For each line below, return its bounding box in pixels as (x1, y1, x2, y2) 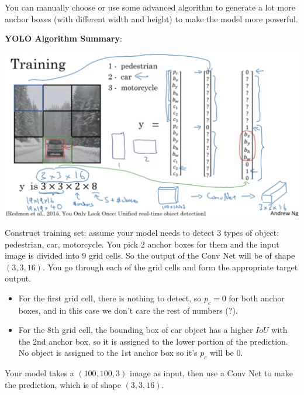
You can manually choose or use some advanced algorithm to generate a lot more (5, 1, 295, 13)
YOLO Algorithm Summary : (5, 32, 122, 44)
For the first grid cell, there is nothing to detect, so (18, 291, 202, 304)
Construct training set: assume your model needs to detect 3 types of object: (5, 226, 279, 238)
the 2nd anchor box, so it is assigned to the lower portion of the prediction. (18, 335, 288, 347)
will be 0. (209, 346, 243, 359)
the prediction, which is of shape (5, 378, 121, 390)
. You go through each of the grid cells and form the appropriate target (42, 260, 298, 273)
